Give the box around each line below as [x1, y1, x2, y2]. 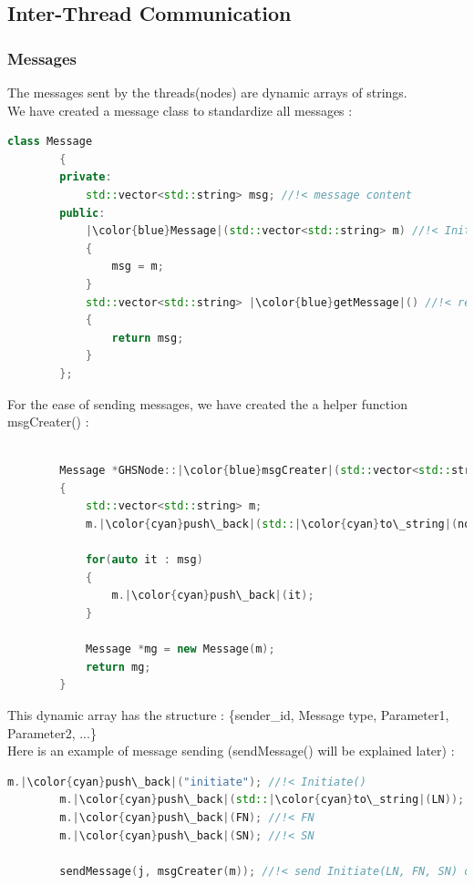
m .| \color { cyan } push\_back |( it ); [111, 589, 314, 602]
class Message [7, 135, 93, 149]
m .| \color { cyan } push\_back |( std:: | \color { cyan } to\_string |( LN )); [59, 793, 465, 807]
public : [59, 206, 106, 220]
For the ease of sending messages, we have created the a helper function [7, 394, 407, 413]
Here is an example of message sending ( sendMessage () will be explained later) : [7, 741, 455, 760]
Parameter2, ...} [7, 723, 97, 742]
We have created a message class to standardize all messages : [7, 100, 353, 119]
